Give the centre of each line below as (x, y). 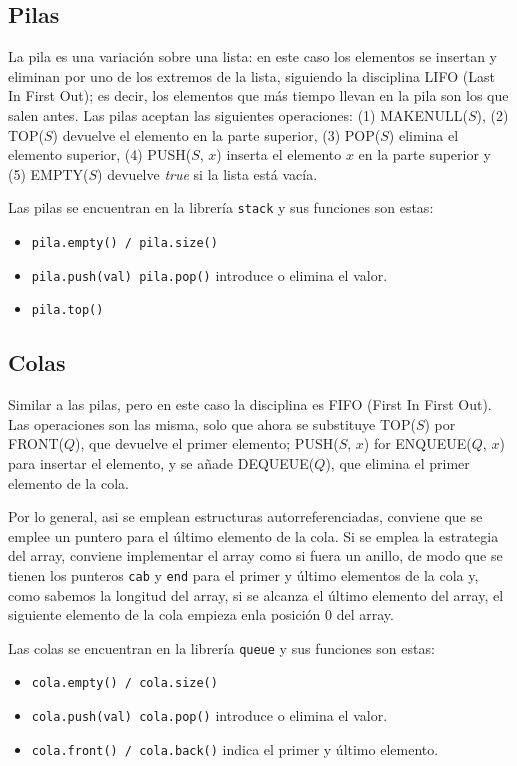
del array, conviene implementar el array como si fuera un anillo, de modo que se (255, 555)
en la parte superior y (425, 154)
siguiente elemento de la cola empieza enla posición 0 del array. (201, 614)
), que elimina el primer (397, 462)
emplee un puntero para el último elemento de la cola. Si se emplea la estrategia (253, 535)
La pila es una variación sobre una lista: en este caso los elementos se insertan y (252, 56)
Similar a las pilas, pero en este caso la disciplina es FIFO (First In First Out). (250, 404)
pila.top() (67, 310)
